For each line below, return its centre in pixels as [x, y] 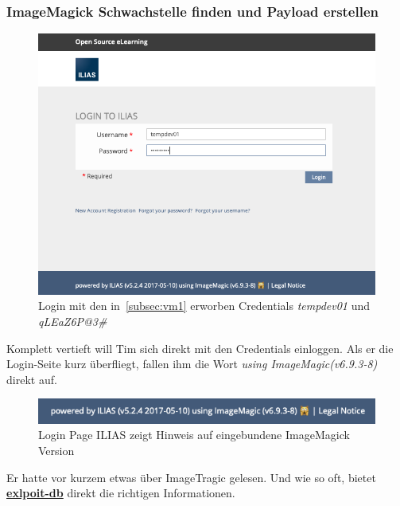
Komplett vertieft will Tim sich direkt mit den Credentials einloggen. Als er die [200, 348]
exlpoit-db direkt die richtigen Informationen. [121, 493]
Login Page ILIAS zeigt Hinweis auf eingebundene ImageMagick [194, 435]
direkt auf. [32, 379]
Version [56, 451]
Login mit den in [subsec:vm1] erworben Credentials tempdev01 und [204, 306]
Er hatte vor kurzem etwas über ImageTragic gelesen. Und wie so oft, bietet [191, 477]
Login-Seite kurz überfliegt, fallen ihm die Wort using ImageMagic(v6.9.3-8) [192, 364]
